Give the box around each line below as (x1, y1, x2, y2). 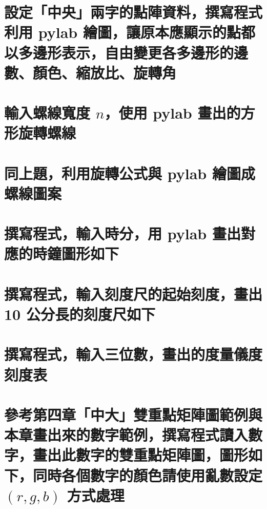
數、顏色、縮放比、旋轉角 (4, 62, 177, 83)
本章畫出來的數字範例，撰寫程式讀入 (4, 424, 249, 445)
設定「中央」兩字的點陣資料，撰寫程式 (4, 2, 263, 23)
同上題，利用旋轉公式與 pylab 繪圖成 (4, 162, 255, 183)
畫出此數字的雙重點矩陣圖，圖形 (33, 444, 249, 465)
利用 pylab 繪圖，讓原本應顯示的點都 (4, 22, 255, 43)
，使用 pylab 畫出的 (104, 102, 241, 123)
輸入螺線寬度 (4, 102, 91, 123)
